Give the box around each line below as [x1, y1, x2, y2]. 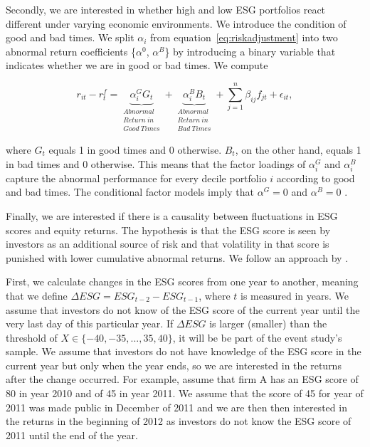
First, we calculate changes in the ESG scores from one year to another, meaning [6, 274, 359, 289]
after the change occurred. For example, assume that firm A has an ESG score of [6, 372, 359, 386]
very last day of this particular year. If [6, 316, 174, 331]
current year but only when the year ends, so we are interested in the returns [6, 357, 342, 372]
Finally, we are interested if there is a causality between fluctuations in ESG [6, 208, 338, 223]
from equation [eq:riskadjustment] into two [150, 30, 338, 45]
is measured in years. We [240, 288, 349, 303]
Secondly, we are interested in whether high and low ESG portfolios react [6, 2, 326, 16]
